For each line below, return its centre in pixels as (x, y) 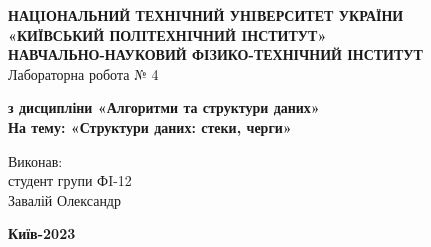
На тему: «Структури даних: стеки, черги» (150, 126)
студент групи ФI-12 (70, 180)
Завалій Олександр (64, 199)
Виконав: (35, 160)
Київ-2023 (42, 233)
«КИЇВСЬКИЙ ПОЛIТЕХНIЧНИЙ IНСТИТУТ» (167, 34)
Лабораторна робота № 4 (83, 73)
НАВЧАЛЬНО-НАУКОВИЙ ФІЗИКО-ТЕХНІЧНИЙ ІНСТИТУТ (215, 54)
